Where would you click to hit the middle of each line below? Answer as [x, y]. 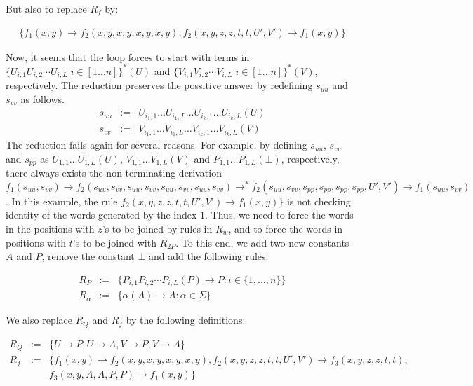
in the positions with [50, 228]
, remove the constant [88, 256]
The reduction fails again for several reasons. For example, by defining [156, 145]
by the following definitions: [186, 320]
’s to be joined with [114, 242]
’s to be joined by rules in [157, 228]
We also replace [39, 320]
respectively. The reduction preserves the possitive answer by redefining [159, 85]
